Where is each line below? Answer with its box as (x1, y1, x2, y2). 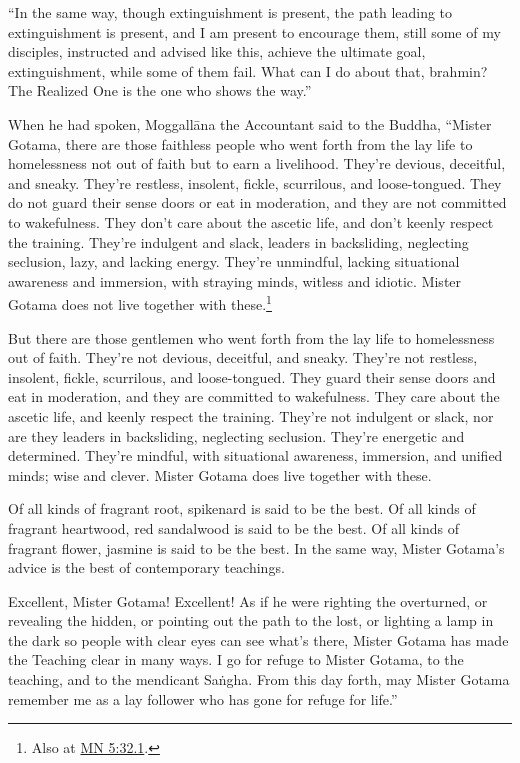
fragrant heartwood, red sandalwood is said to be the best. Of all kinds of (8, 517, 459, 538)
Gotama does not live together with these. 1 (8, 291, 272, 314)
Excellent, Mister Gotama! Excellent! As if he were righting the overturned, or (8, 590, 488, 611)
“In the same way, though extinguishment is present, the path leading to (8, 2, 453, 22)
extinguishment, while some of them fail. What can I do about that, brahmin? (8, 60, 488, 81)
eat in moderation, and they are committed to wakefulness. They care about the (8, 386, 500, 407)
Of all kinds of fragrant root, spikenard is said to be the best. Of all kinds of (8, 498, 476, 519)
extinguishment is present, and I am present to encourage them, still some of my (8, 21, 501, 42)
